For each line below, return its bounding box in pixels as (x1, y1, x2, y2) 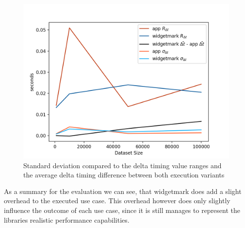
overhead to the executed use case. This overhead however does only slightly (4, 195, 230, 206)
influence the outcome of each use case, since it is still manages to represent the (4, 205, 241, 215)
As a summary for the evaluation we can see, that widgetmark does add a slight (4, 186, 242, 196)
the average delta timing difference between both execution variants (23, 170, 225, 180)
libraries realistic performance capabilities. (4, 214, 130, 225)
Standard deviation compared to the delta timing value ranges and (23, 160, 222, 170)
